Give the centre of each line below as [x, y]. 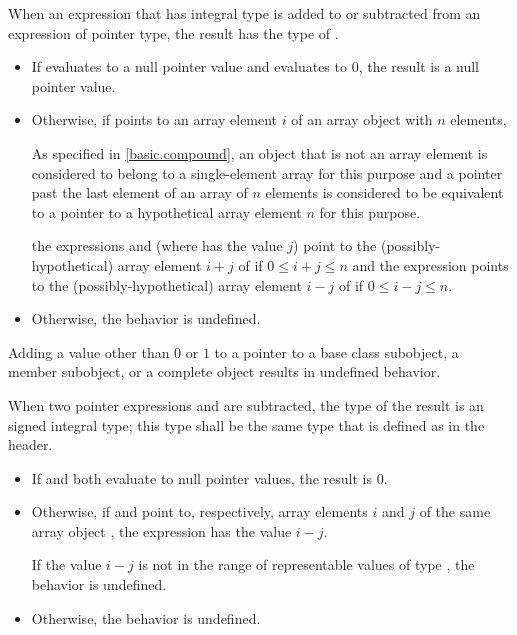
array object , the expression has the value [161, 530]
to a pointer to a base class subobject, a [336, 351]
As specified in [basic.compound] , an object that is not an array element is [259, 152]
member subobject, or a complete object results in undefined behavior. [224, 371]
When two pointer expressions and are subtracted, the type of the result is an [246, 404]
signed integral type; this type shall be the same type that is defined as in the [246, 424]
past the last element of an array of [139, 192]
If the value [66, 564]
